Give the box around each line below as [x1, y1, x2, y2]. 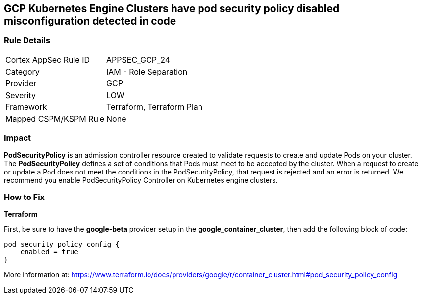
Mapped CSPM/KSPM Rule [5, 113, 105, 124]
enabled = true [20, 248, 78, 256]
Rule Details [4, 35, 50, 46]
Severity [5, 90, 36, 100]
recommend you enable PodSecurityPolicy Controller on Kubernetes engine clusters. [4, 175, 278, 184]
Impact [4, 133, 31, 143]
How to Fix [4, 192, 45, 202]
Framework [5, 101, 47, 112]
